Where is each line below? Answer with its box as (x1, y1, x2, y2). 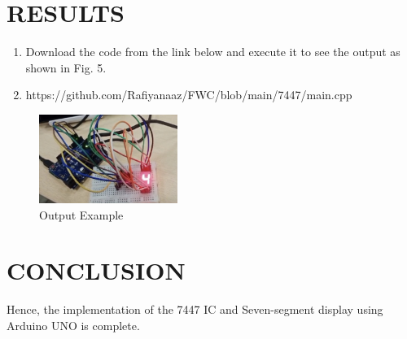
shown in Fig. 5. (25, 59, 107, 76)
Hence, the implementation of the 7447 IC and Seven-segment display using (7, 301, 383, 318)
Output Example (39, 206, 124, 223)
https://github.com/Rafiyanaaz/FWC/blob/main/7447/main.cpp (25, 86, 352, 103)
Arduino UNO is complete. (7, 317, 140, 334)
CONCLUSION (7, 254, 186, 287)
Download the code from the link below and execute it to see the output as (25, 43, 400, 60)
